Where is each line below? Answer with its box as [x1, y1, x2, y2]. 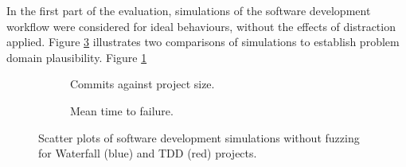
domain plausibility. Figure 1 [6, 49, 147, 65]
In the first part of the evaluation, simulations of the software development [6, 2, 371, 18]
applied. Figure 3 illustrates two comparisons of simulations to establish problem [6, 33, 400, 50]
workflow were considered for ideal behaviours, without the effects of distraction [6, 17, 396, 34]
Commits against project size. [70, 76, 215, 92]
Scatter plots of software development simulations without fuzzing [38, 129, 360, 146]
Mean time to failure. [70, 102, 174, 118]
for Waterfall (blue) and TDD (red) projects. [38, 145, 257, 161]
